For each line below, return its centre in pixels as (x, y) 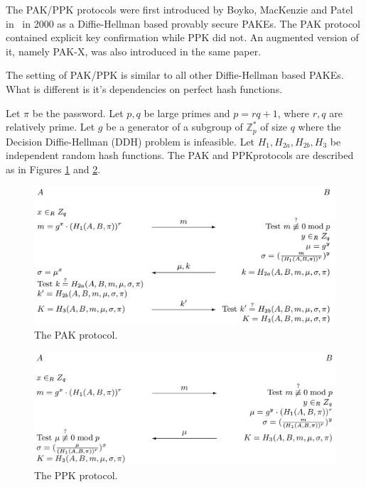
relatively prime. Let (50, 127)
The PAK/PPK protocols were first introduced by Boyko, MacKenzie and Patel (179, 9)
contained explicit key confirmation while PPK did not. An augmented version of (182, 37)
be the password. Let (78, 113)
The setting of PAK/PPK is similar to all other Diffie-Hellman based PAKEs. (175, 75)
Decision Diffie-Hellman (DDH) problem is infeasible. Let (130, 141)
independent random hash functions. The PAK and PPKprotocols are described (180, 155)
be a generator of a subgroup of (174, 127)
